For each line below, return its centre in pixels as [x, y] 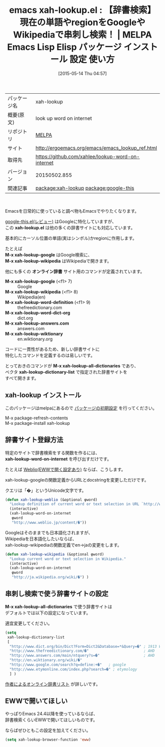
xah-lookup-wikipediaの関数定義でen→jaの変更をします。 [63, 545]
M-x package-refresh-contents [37, 418]
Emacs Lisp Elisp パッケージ [64, 47]
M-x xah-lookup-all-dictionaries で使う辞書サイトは [59, 606]
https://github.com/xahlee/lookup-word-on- [88, 156]
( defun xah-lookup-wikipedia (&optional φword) [55, 554]
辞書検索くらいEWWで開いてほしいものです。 [51, 720]
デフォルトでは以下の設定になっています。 [48, 613]
